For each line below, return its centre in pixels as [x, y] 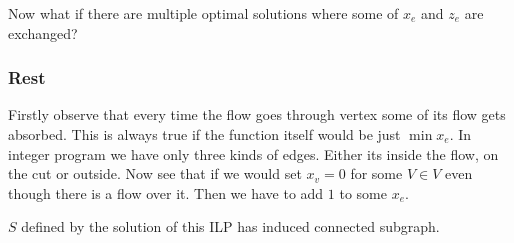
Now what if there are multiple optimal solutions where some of [203, 13]
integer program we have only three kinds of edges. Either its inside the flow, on [253, 153]
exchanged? [43, 32]
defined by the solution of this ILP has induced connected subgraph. [230, 226]
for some [376, 173]
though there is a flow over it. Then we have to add [166, 192]
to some [363, 192]
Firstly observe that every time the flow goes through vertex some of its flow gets [257, 114]
